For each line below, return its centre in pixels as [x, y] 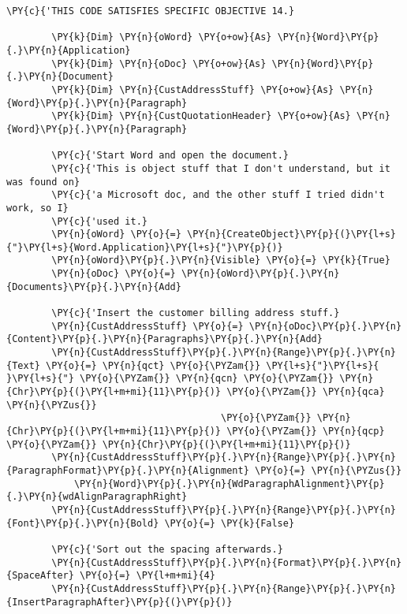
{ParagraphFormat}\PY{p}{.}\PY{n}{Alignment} [128, 470]
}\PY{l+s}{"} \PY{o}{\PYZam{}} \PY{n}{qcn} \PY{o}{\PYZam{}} [170, 379]
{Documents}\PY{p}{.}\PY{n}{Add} [94, 287]
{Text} [23, 365]
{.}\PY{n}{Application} [69, 50]
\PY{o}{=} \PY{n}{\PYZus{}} [328, 470]
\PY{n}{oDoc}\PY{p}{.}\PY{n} [325, 326]
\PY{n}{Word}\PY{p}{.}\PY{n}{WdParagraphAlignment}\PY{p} [229, 484]
